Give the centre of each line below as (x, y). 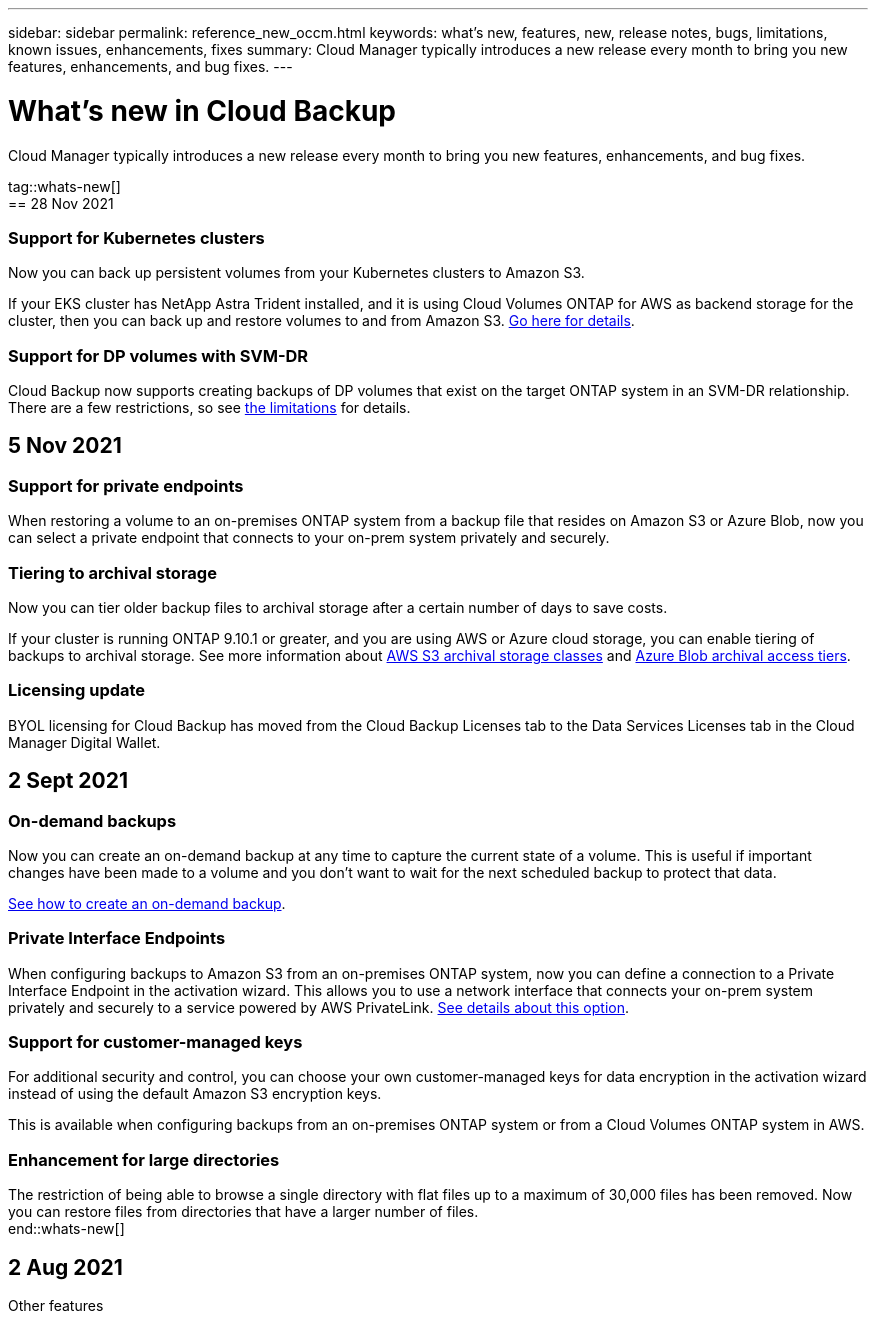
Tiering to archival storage (112, 572)
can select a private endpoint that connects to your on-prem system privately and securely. (309, 538)
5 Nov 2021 (65, 446)
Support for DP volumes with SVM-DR (158, 355)
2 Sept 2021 (68, 781)
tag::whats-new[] (64, 186)
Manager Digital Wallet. (84, 742)
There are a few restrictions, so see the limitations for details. (209, 407)
